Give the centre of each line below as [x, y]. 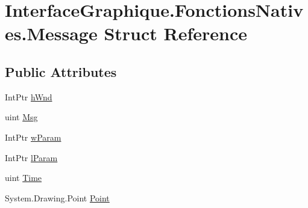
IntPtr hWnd [29, 96]
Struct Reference [175, 33]
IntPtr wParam [33, 137]
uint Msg [21, 117]
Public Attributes [61, 71]
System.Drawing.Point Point [57, 197]
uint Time [24, 178]
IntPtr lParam [31, 157]
